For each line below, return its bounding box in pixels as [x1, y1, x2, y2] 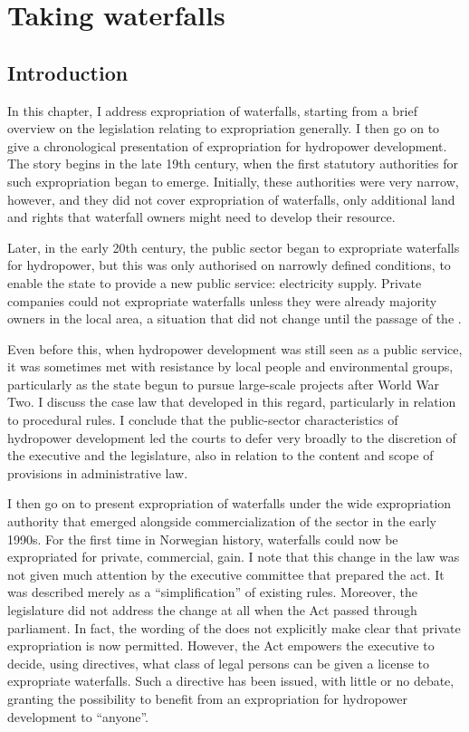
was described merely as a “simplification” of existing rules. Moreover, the [7, 583, 417, 602]
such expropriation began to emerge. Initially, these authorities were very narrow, [7, 171, 459, 190]
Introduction [7, 58, 129, 86]
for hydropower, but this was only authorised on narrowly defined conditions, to [7, 255, 451, 274]
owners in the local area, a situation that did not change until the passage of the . [7, 309, 462, 328]
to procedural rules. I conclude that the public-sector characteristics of [7, 410, 398, 429]
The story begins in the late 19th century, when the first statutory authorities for [7, 154, 459, 173]
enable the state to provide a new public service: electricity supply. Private [7, 273, 422, 292]
